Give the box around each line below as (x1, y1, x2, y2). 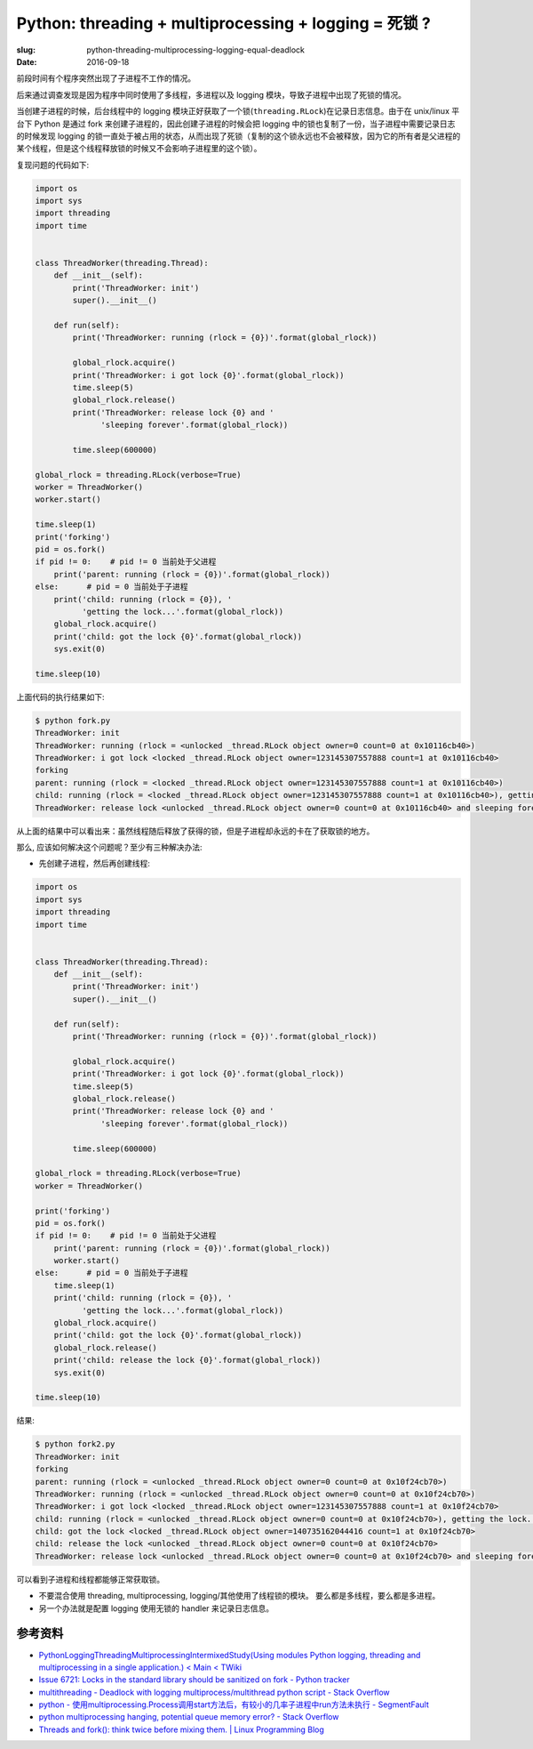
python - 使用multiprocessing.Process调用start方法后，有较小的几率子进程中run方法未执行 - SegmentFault (38, 1699, 430, 1710)
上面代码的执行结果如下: (16, 691, 106, 702)
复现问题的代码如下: (16, 159, 90, 170)
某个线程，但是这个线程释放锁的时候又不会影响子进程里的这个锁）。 (16, 143, 262, 154)
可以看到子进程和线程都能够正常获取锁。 (16, 1574, 164, 1584)
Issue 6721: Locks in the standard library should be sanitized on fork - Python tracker (38, 1674, 350, 1685)
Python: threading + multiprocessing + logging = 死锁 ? (16, 13, 431, 33)
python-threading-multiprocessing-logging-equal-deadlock (86, 44, 306, 55)
